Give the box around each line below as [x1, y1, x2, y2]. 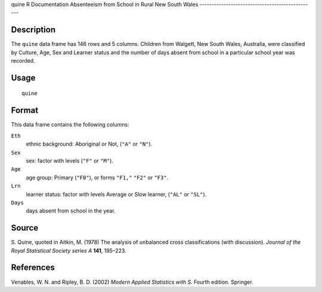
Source [11, 223, 39, 233]
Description [11, 24, 56, 35]
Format [11, 105, 39, 116]
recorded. [11, 57, 35, 64]
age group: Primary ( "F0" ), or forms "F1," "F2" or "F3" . [26, 174, 169, 181]
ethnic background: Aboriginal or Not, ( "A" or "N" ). [26, 140, 153, 147]
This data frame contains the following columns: [11, 121, 129, 128]
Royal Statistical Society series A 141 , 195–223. [11, 247, 126, 254]
